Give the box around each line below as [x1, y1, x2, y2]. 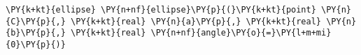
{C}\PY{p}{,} [6, 16, 66, 26]
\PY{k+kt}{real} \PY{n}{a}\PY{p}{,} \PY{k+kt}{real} [71, 16, 322, 26]
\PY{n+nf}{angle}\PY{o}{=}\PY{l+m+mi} [150, 28, 332, 38]
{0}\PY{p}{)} [6, 39, 66, 49]
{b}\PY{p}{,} [6, 28, 66, 38]
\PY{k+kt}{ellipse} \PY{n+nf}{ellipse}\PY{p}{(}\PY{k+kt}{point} [6, 5, 316, 15]
